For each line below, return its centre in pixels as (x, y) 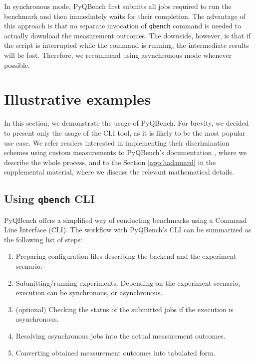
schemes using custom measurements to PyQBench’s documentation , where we (126, 152)
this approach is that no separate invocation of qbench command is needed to (123, 26)
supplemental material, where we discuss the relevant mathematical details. (119, 172)
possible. (17, 65)
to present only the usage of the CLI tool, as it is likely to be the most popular (125, 132)
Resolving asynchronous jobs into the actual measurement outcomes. (121, 336)
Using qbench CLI (50, 199)
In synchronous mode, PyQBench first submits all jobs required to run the (118, 6)
